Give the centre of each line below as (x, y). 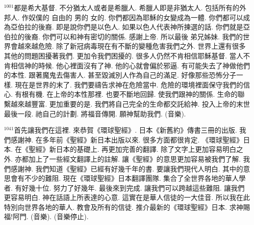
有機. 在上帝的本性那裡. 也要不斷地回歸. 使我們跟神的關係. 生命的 (133, 94)
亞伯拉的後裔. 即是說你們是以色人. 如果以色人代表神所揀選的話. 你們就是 (127, 27)
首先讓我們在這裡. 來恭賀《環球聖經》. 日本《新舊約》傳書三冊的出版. (126, 130)
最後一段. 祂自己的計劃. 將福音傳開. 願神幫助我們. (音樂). (95, 113)
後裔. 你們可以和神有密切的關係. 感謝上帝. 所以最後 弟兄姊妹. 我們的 (133, 36)
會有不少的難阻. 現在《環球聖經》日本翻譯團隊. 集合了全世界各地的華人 (125, 178)
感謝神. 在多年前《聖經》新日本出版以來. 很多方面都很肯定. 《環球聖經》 (127, 139)
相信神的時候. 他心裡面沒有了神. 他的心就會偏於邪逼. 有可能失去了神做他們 (130, 65)
